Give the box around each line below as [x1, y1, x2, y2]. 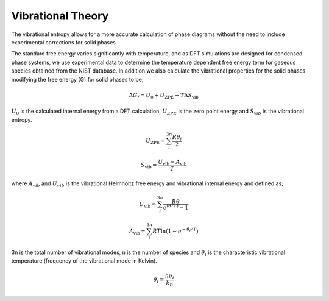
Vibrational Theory [11, 9, 109, 23]
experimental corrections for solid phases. [11, 38, 118, 46]
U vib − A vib [157, 158, 187, 167]
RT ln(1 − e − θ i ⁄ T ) [152, 227, 199, 235]
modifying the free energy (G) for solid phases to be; [11, 76, 144, 83]
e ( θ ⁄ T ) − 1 [163, 203, 189, 211]
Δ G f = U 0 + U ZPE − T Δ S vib [129, 91, 199, 100]
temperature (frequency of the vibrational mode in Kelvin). [11, 257, 158, 264]
